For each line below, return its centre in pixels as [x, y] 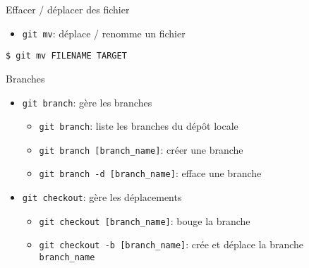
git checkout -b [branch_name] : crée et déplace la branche [171, 244]
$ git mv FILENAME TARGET [66, 56]
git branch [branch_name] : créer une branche [141, 149]
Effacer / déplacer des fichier [68, 9]
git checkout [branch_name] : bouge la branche [145, 220]
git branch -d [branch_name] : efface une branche [150, 173]
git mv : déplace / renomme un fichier [104, 33]
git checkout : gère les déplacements [102, 197]
